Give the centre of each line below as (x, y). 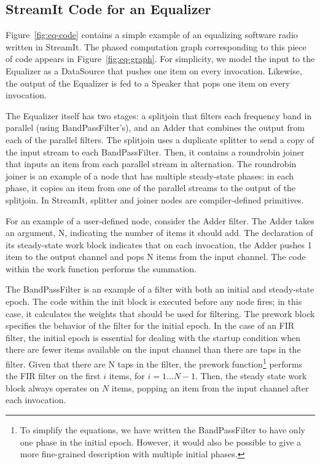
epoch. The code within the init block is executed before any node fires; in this (154, 301)
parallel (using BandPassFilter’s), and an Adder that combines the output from (155, 128)
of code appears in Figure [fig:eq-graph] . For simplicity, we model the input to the (160, 59)
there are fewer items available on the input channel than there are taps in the (153, 349)
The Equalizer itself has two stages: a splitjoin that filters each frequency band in (159, 115)
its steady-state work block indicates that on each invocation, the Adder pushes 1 (159, 244)
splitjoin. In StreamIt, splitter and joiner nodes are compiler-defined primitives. (155, 199)
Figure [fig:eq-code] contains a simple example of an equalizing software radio (152, 35)
